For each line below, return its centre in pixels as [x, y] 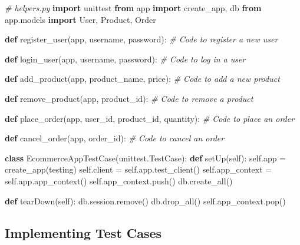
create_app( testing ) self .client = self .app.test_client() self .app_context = [139, 169]
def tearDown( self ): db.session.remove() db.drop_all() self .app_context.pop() [145, 201]
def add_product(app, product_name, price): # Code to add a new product [142, 79]
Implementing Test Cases [83, 232]
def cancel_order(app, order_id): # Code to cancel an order [115, 138]
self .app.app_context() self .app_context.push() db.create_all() [119, 181]
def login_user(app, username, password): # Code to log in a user [125, 59]
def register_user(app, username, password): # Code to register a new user [141, 39]
